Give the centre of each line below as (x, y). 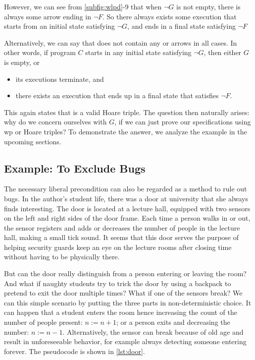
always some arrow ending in (48, 16)
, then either (223, 52)
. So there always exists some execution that (170, 16)
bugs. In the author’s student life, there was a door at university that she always (126, 198)
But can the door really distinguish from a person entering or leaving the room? (125, 273)
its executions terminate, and (60, 79)
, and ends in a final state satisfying (181, 26)
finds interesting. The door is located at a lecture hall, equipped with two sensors (127, 208)
